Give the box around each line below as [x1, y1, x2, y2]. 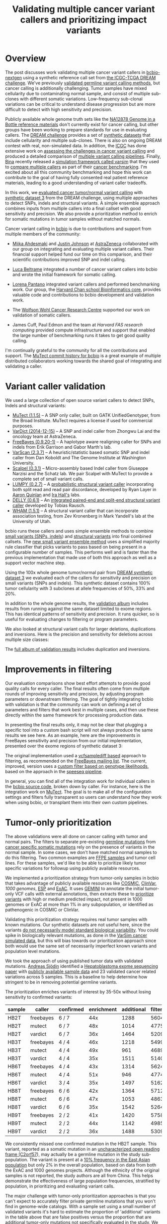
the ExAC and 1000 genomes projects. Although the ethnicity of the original [5, 1167, 160, 1173]
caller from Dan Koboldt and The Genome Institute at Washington [12, 454, 146, 460]
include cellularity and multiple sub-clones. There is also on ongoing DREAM [5, 137, 162, 143]
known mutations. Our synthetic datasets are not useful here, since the [5, 921, 151, 927]
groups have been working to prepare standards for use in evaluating [5, 126, 147, 133]
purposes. [12, 423, 34, 429]
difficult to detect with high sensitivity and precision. [5, 106, 113, 112]
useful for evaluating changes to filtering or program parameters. [5, 616, 138, 622]
